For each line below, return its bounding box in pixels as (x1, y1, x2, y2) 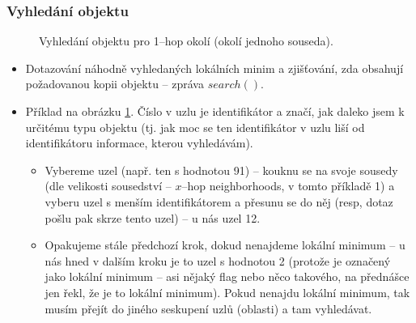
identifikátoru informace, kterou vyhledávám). (25, 134, 253, 151)
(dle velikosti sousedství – (45, 177, 172, 194)
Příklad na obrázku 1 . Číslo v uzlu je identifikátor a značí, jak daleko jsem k (25, 103, 405, 119)
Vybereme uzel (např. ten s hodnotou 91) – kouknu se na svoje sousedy (45, 161, 398, 178)
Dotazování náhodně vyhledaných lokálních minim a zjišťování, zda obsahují (25, 59, 404, 76)
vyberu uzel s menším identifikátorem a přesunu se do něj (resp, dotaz (45, 193, 393, 210)
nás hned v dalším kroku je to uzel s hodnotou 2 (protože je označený (45, 252, 391, 269)
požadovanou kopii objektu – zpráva (25, 75, 204, 92)
